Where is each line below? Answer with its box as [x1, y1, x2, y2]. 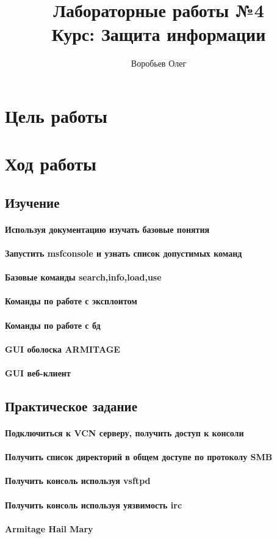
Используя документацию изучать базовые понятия [5, 222, 210, 235]
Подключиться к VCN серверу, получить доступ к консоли [5, 426, 244, 439]
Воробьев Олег [131, 57, 187, 70]
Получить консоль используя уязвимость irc [5, 498, 182, 511]
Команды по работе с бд [5, 318, 101, 331]
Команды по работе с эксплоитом [5, 295, 137, 307]
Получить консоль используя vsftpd [5, 474, 151, 487]
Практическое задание [5, 396, 138, 415]
